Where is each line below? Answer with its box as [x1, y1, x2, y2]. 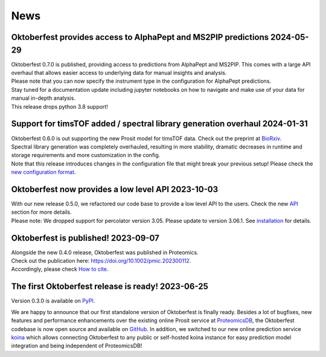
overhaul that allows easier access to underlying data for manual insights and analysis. [11, 69, 227, 77]
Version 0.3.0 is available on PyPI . [11, 297, 95, 304]
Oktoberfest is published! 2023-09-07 [11, 233, 159, 243]
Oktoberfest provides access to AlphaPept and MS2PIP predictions [11, 32, 269, 42]
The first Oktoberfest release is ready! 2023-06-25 [11, 281, 208, 292]
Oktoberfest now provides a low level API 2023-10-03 [11, 184, 219, 195]
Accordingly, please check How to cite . [11, 266, 109, 273]
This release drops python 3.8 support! [11, 103, 108, 110]
